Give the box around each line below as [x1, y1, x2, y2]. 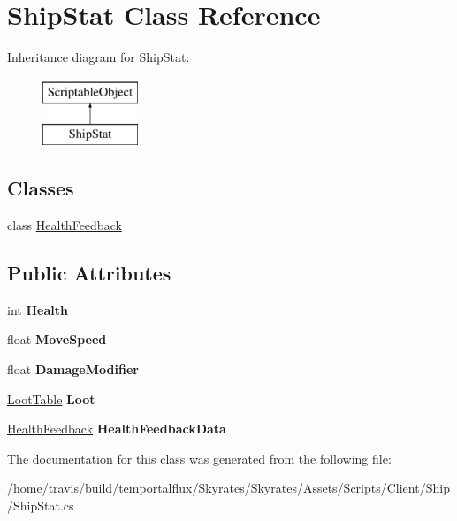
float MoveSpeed [7, 330, 107, 349]
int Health [7, 300, 68, 318]
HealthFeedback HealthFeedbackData [7, 419, 226, 438]
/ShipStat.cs [7, 496, 74, 515]
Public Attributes [7, 259, 171, 287]
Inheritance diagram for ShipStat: [7, 48, 190, 66]
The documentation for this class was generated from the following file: [7, 448, 392, 467]
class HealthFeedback [7, 216, 122, 234]
